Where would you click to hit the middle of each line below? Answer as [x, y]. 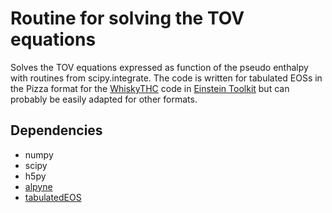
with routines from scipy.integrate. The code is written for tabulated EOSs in [166, 78]
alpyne [38, 186]
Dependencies [56, 130]
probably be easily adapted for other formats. [104, 99]
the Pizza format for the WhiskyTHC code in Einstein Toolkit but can [150, 88]
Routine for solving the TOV [127, 18]
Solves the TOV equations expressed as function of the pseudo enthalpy [159, 67]
